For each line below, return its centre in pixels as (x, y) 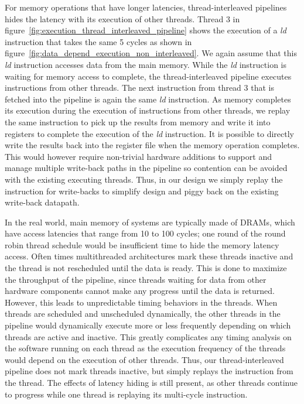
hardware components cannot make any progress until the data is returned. (140, 291)
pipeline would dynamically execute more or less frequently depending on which (148, 325)
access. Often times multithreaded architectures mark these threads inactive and (149, 256)
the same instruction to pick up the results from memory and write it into (138, 121)
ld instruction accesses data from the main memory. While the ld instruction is (146, 64)
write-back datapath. (42, 202)
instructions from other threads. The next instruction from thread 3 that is (139, 88)
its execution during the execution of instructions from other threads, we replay (148, 110)
